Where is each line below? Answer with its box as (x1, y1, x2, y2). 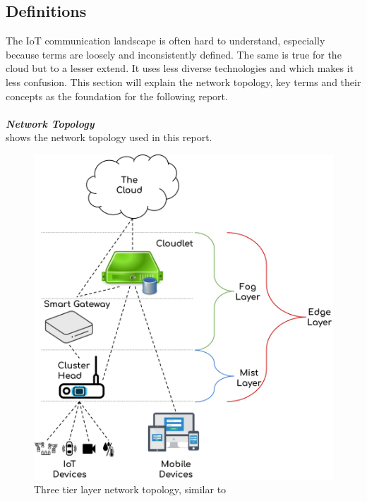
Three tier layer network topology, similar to (34, 482, 227, 497)
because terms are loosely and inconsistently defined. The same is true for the (6, 47, 342, 61)
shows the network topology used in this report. (6, 130, 212, 145)
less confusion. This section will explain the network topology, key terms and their (6, 74, 361, 89)
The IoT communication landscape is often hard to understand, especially (6, 33, 325, 48)
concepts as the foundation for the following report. (6, 88, 228, 103)
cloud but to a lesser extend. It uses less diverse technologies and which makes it (6, 61, 354, 76)
